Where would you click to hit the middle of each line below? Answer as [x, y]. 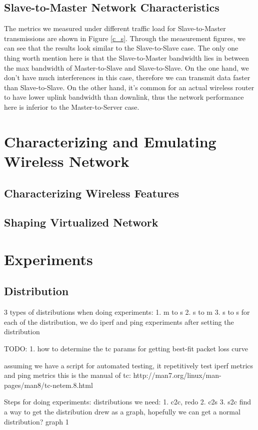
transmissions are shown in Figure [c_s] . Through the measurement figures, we [125, 38]
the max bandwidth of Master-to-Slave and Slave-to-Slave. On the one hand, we [126, 67]
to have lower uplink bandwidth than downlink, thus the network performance [124, 97]
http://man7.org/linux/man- [177, 375]
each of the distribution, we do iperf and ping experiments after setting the [119, 321]
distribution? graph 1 [36, 421]
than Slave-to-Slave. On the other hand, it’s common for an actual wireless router [129, 87]
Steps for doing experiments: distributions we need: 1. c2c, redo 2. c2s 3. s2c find [128, 402]
